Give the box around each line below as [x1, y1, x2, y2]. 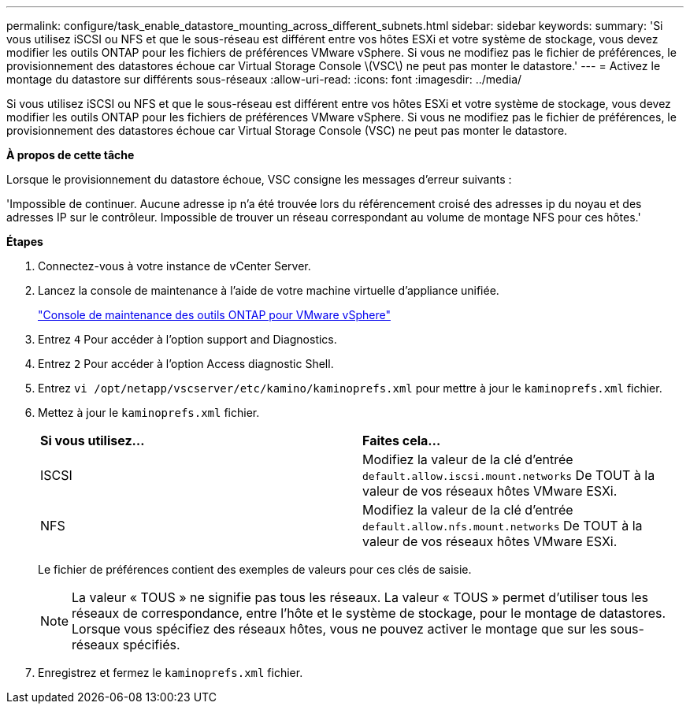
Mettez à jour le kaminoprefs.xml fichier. [38, 406, 260, 419]
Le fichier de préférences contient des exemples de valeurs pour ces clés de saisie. [38, 563, 472, 576]
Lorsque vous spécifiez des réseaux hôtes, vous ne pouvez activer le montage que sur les [72, 621, 607, 637]
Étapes [6, 235, 43, 248]
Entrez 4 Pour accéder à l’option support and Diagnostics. [38, 333, 337, 346]
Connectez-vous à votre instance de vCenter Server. [38, 259, 311, 273]
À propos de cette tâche [6, 148, 135, 162]
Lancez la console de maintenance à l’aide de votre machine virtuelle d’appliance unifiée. [38, 284, 499, 297]
